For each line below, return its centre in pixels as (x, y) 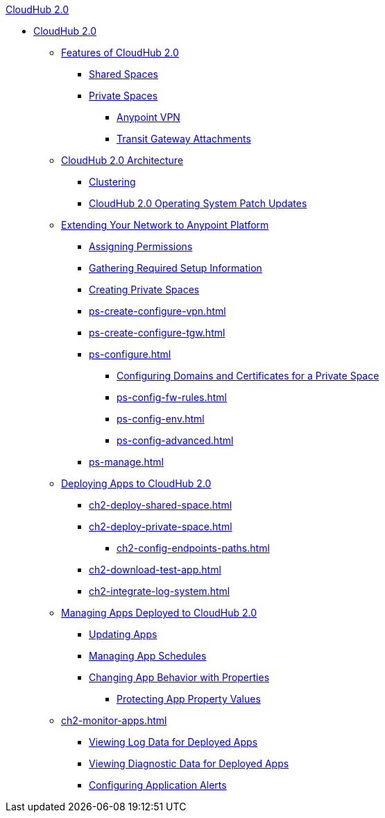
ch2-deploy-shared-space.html (161, 505)
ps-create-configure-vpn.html (157, 311)
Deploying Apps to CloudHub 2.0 (136, 483)
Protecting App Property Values (189, 699)
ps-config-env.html (161, 419)
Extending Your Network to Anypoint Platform (165, 225)
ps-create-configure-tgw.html (157, 333)
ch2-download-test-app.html (155, 570)
